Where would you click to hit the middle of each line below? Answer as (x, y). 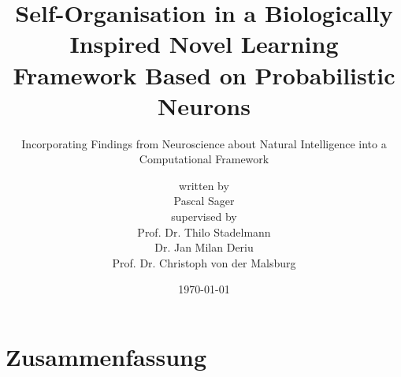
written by (204, 185)
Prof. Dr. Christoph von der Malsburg (204, 262)
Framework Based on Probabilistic (204, 75)
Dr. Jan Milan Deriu (204, 247)
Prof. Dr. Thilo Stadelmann (204, 231)
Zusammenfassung (106, 357)
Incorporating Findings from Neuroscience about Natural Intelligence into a (204, 143)
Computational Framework (204, 159)
